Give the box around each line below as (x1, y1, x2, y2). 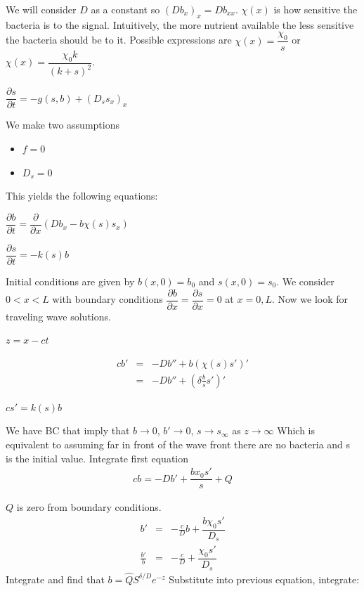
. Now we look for (271, 292, 349, 306)
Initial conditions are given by (6, 273, 135, 288)
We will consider (6, 2, 77, 16)
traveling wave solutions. (6, 309, 111, 323)
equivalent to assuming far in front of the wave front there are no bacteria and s (6, 437, 351, 452)
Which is (277, 423, 315, 438)
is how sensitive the (273, 2, 358, 16)
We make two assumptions (6, 117, 119, 132)
